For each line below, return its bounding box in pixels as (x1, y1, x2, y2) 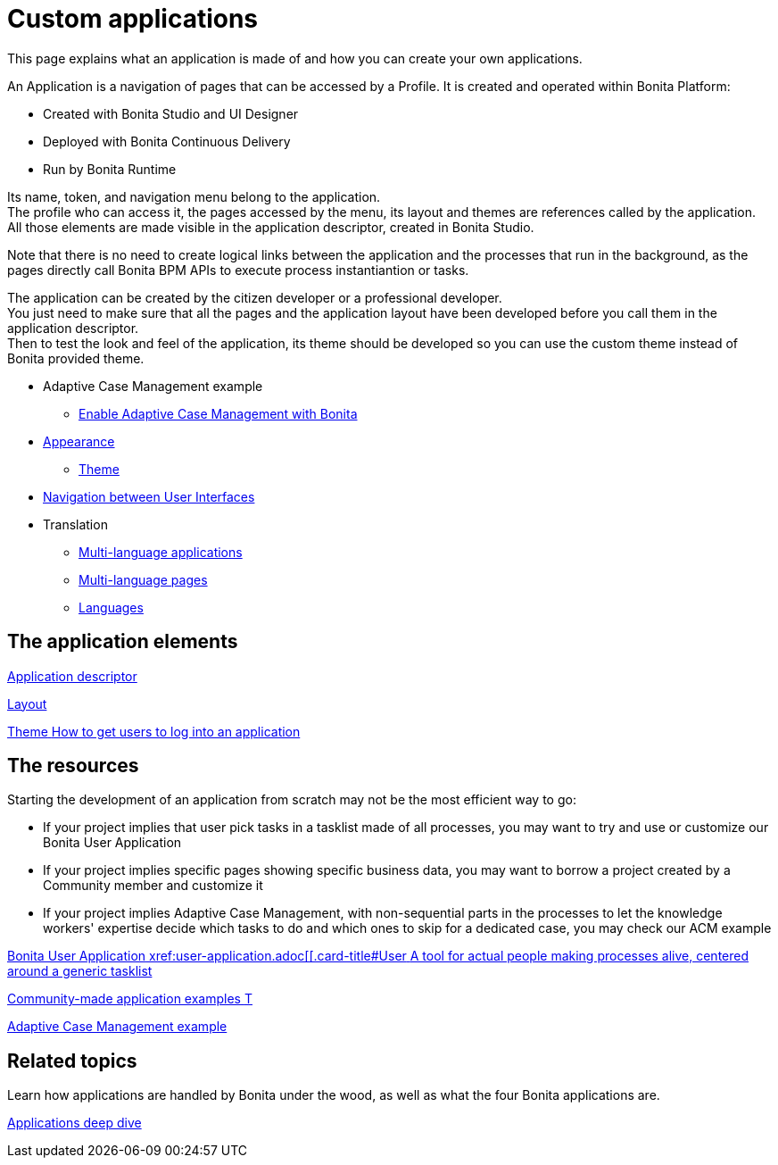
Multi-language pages (79, 571, 208, 587)
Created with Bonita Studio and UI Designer (43, 105, 299, 121)
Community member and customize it (43, 878, 263, 894)
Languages (79, 599, 144, 615)
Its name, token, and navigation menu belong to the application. (7, 188, 381, 204)
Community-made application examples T (7, 991, 252, 1007)
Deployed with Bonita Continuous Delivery (43, 133, 291, 149)
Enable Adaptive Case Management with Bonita (79, 405, 358, 421)
